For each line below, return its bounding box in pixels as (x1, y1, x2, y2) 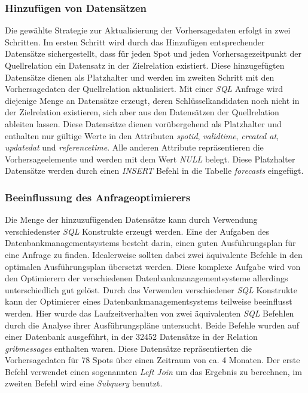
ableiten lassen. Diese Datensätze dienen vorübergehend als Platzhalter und (5, 117, 282, 130)
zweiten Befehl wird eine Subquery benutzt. (5, 377, 163, 389)
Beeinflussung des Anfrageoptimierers (5, 189, 191, 204)
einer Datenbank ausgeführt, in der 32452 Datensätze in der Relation (5, 330, 258, 343)
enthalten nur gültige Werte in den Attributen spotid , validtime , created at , (5, 129, 279, 142)
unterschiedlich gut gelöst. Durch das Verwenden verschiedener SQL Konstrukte (5, 283, 298, 296)
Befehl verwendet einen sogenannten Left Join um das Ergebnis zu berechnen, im (5, 365, 302, 377)
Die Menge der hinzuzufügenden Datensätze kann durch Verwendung (5, 213, 258, 226)
